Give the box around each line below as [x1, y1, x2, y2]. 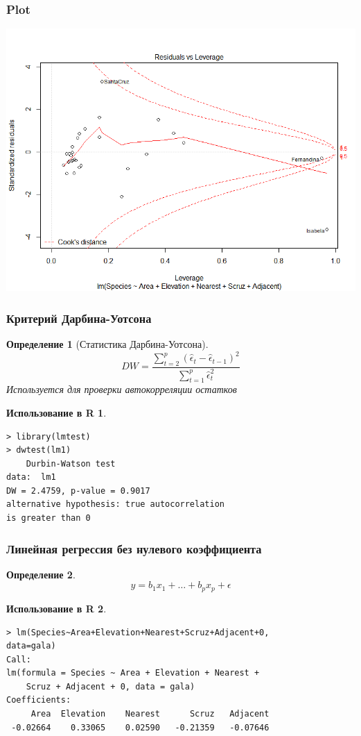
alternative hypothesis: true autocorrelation [6, 499, 224, 510]
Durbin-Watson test [26, 458, 116, 469]
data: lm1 [6, 472, 56, 483]
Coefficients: [6, 695, 71, 705]
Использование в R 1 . [6, 405, 107, 419]
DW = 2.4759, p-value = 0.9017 [6, 485, 150, 496]
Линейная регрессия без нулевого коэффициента [6, 540, 262, 557]
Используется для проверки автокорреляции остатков [6, 382, 237, 396]
